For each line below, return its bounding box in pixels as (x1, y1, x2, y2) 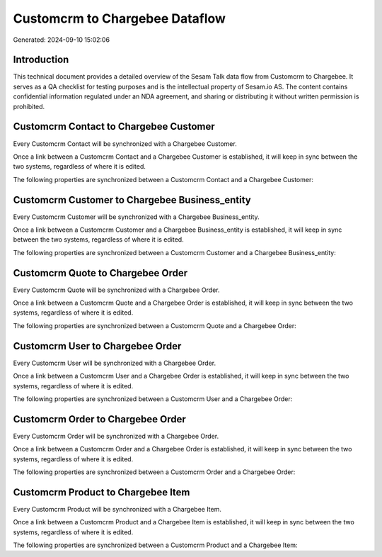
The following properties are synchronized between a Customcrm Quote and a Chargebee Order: (13, 321, 296, 330)
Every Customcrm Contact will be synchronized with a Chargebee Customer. (13, 139, 237, 148)
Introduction (13, 54, 69, 66)
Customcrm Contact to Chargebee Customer (13, 120, 215, 133)
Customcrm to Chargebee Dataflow (13, 11, 226, 26)
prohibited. (13, 102, 45, 111)
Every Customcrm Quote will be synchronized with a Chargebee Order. (13, 286, 220, 294)
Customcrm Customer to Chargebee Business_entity (13, 193, 251, 206)
